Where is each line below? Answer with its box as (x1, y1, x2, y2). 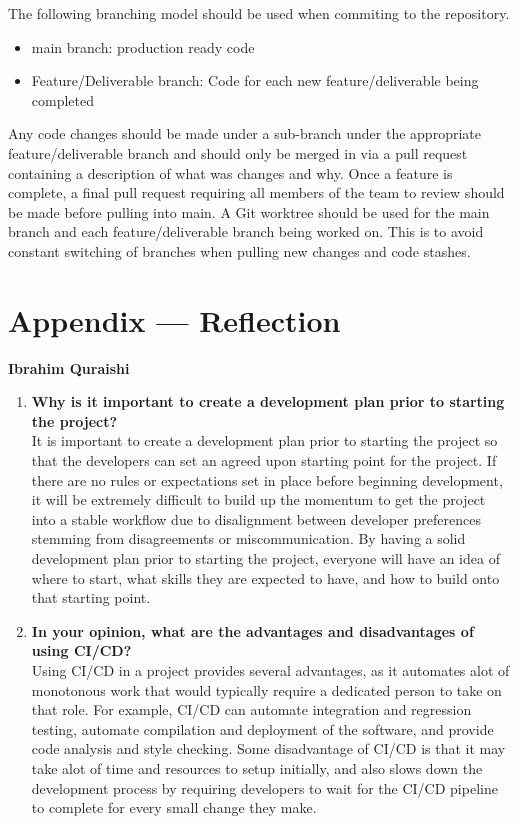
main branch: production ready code (31, 36, 255, 57)
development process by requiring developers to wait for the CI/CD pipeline (31, 777, 498, 798)
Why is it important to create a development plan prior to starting (31, 391, 505, 412)
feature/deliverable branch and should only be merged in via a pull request (8, 142, 468, 163)
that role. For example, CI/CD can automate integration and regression (31, 699, 472, 720)
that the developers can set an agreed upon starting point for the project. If (31, 450, 497, 471)
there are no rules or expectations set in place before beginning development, (31, 469, 503, 490)
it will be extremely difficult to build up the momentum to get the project (31, 489, 486, 510)
